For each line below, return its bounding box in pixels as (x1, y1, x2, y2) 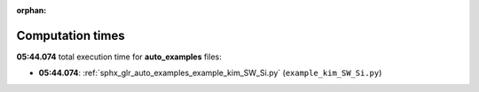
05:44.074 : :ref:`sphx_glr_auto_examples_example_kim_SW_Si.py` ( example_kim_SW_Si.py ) (38, 67, 382, 79)
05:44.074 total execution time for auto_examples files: (16, 51, 222, 62)
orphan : (16, 5, 47, 15)
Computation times (16, 27, 125, 43)
